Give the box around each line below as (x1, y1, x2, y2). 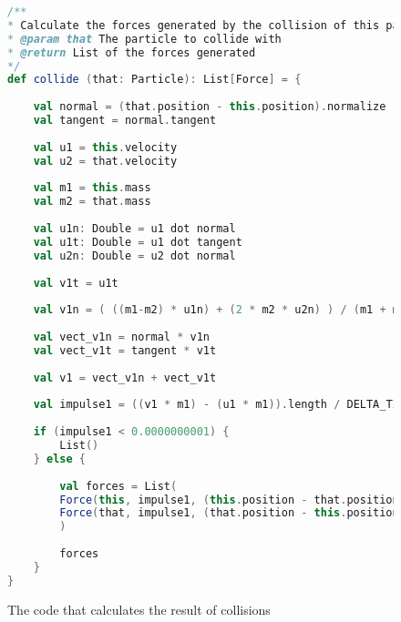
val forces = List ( (59, 479, 178, 493)
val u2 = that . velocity (33, 154, 178, 168)
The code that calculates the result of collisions (7, 599, 271, 618)
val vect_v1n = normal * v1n (33, 331, 210, 343)
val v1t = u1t (33, 276, 118, 290)
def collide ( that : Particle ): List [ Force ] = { (7, 73, 302, 87)
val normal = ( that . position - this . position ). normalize (33, 100, 386, 114)
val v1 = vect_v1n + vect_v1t (33, 371, 217, 384)
